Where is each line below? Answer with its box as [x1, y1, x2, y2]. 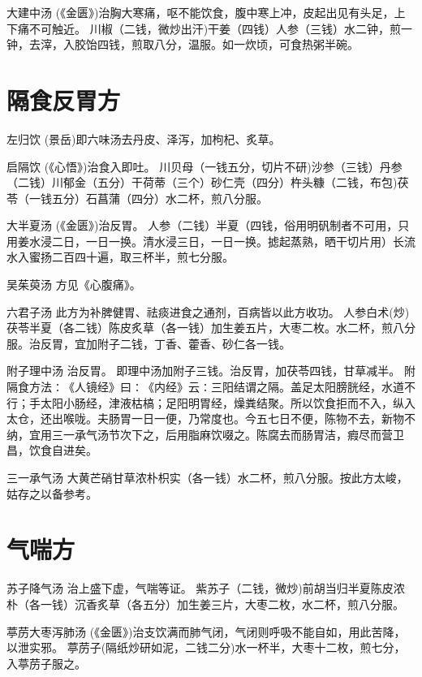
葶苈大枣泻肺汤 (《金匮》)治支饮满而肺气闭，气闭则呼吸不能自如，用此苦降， [6, 623, 406, 640]
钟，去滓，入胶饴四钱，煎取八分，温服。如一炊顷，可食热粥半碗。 [6, 36, 359, 53]
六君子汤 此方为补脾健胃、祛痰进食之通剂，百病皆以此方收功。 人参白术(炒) [6, 303, 410, 320]
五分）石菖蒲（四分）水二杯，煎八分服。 [51, 189, 268, 206]
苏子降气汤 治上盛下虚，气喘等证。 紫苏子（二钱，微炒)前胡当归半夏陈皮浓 [6, 580, 405, 597]
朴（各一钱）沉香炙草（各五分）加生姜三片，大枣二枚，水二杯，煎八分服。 [6, 595, 404, 612]
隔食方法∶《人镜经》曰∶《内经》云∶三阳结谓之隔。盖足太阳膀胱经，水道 [6, 378, 404, 395]
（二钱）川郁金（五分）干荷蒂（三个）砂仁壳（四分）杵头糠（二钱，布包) [6, 174, 398, 191]
